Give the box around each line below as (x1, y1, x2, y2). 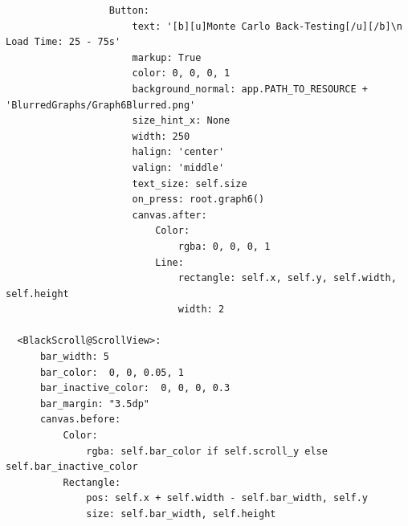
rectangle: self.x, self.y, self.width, (177, 272, 397, 284)
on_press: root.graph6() (132, 194, 265, 206)
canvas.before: (39, 414, 121, 426)
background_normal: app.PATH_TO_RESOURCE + (132, 83, 369, 95)
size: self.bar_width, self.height (86, 508, 276, 520)
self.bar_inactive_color (6, 461, 138, 473)
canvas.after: (132, 209, 207, 221)
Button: (108, 5, 149, 16)
